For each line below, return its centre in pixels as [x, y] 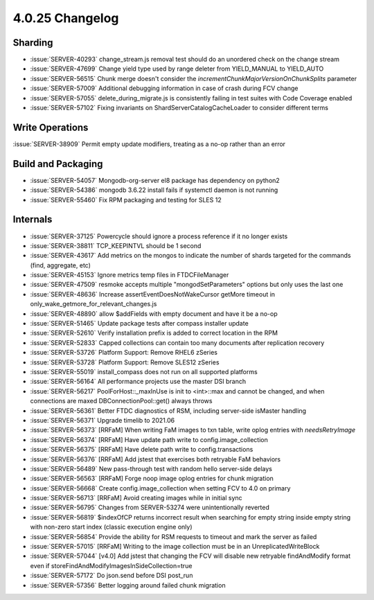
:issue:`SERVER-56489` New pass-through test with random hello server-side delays [151, 468]
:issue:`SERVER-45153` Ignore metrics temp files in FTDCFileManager [130, 275]
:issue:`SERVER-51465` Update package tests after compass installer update [139, 324]
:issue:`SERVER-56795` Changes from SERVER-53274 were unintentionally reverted [150, 508]
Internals [33, 219]
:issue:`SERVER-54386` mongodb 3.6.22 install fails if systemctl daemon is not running [154, 190]
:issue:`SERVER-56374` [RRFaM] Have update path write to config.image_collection [149, 439]
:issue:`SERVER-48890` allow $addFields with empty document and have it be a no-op [154, 314]
